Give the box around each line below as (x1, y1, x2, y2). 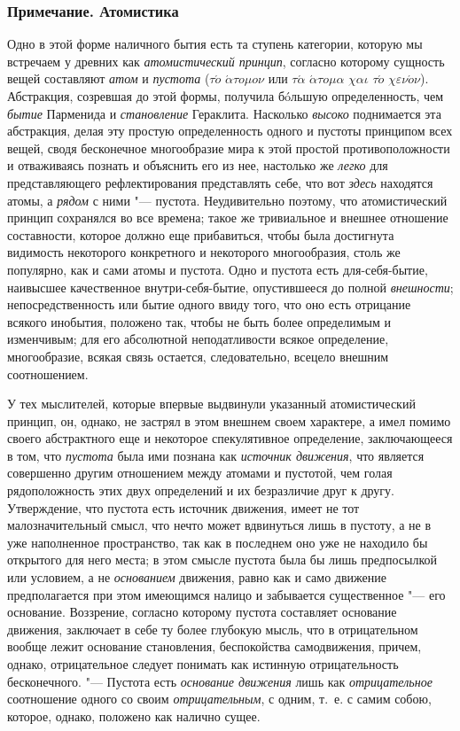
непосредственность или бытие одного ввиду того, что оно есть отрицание (7, 295, 411, 314)
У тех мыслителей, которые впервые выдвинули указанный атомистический (7, 394, 416, 413)
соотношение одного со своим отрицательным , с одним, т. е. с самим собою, (7, 689, 432, 708)
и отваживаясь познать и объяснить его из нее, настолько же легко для (7, 156, 388, 175)
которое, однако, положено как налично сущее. (7, 706, 261, 725)
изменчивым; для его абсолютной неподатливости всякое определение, (7, 330, 389, 348)
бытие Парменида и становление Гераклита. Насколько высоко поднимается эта (7, 104, 441, 122)
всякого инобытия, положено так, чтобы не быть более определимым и (7, 312, 391, 331)
